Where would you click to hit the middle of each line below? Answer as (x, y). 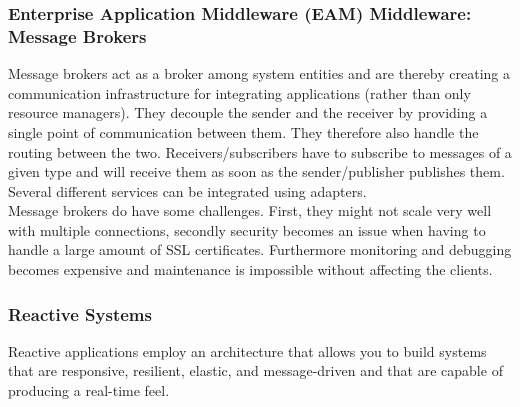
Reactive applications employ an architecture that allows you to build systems (247, 350)
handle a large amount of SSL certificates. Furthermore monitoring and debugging (260, 249)
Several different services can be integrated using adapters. (187, 190)
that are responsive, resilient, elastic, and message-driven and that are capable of (255, 370)
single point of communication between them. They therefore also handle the (243, 131)
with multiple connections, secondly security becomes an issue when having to (247, 229)
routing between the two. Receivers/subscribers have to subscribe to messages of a (260, 151)
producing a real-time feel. (89, 390)
